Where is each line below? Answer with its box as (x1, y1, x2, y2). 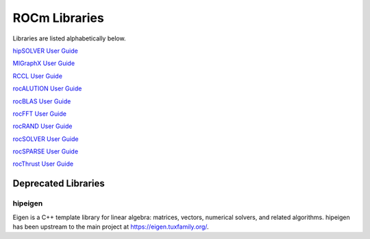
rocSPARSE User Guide (12, 147, 79, 155)
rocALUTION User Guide (12, 84, 82, 92)
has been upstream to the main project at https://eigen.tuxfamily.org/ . (12, 223, 209, 231)
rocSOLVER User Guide (12, 134, 79, 143)
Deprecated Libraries (12, 178, 106, 190)
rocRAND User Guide (12, 122, 73, 130)
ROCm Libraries (12, 10, 104, 25)
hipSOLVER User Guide (12, 47, 78, 55)
